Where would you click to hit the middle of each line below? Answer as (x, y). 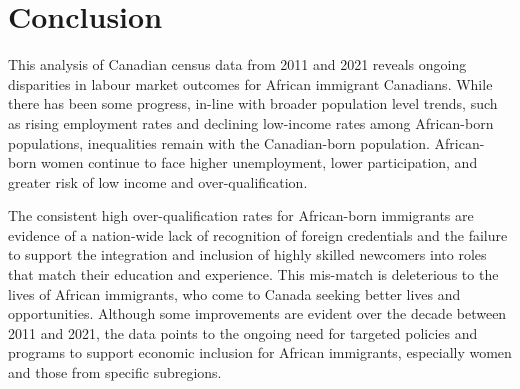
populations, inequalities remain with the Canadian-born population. (219, 142)
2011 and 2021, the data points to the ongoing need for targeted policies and (243, 332)
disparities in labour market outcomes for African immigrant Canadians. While (250, 83)
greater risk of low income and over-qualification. (158, 181)
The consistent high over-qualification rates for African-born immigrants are (241, 215)
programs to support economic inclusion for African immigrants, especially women (260, 352)
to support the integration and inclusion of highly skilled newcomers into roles (247, 254)
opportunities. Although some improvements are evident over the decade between (257, 313)
